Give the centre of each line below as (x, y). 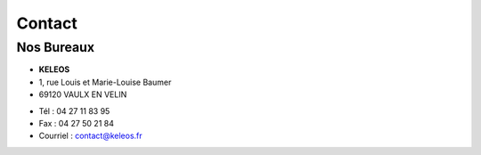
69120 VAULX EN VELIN (83, 94)
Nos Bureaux (56, 47)
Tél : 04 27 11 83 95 (74, 110)
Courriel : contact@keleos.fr (90, 136)
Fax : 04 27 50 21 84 (77, 123)
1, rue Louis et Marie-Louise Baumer (105, 82)
